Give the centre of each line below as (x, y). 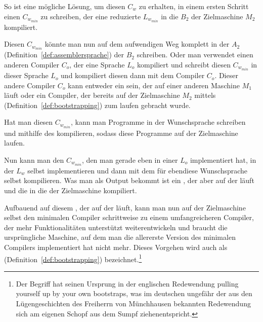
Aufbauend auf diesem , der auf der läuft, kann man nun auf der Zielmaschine (125, 207)
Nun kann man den (34, 159)
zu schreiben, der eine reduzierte (91, 16)
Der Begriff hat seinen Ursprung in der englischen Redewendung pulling (127, 283)
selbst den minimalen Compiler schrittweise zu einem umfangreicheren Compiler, (129, 217)
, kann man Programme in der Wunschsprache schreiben (158, 122)
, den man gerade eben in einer (130, 159)
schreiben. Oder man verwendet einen (195, 55)
